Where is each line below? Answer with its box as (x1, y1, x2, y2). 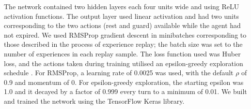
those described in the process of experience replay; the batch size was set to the (4, 39, 243, 49)
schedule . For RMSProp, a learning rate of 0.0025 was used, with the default (4, 68, 234, 78)
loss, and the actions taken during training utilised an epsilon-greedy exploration (4, 58, 243, 68)
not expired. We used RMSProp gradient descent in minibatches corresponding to (4, 29, 247, 40)
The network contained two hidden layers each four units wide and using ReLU (4, 1, 239, 11)
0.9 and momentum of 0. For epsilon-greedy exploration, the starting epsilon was (4, 77, 244, 87)
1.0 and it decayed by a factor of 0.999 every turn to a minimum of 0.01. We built (4, 86, 247, 96)
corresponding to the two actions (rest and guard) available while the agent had (4, 20, 241, 30)
